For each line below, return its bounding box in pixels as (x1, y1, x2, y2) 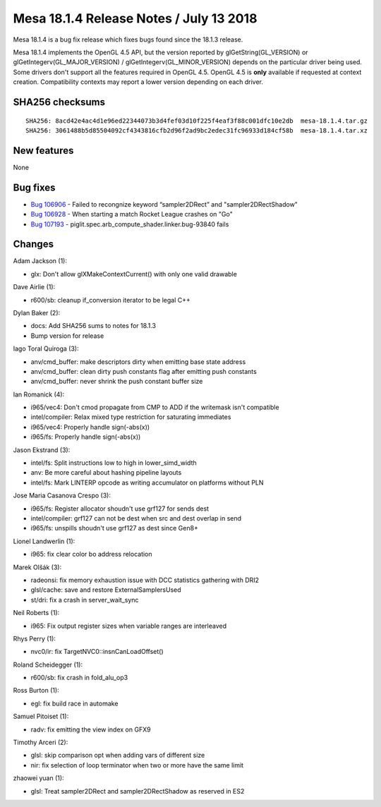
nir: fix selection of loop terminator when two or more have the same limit (30, 760, 243, 769)
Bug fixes (13, 181, 56, 193)
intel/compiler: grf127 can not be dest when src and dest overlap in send (30, 514, 242, 522)
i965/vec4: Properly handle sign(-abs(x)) (30, 423, 150, 431)
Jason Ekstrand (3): (13, 445, 71, 454)
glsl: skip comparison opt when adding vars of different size (30, 751, 205, 760)
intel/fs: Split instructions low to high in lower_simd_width (30, 459, 197, 467)
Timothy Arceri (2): (13, 738, 68, 747)
